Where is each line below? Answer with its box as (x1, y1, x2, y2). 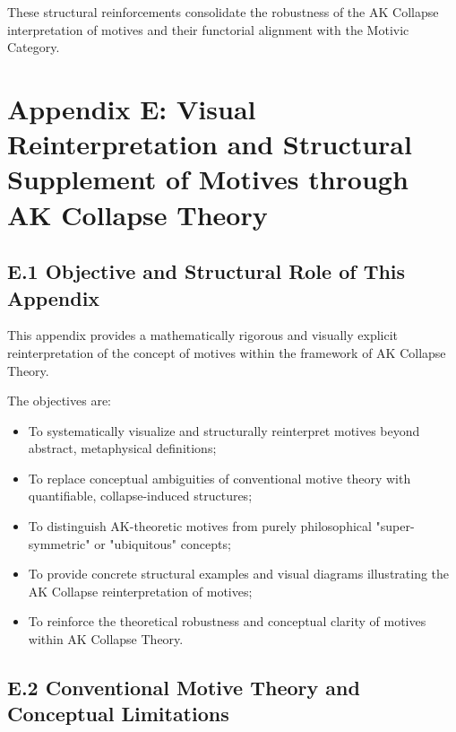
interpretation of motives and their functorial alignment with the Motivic (7, 20, 409, 39)
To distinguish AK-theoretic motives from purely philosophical (28, 517, 372, 536)
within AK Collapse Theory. (28, 630, 184, 649)
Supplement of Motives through (7, 161, 409, 197)
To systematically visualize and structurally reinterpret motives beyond (28, 421, 420, 440)
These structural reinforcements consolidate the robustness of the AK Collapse (7, 3, 439, 21)
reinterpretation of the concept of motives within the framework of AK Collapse (7, 343, 446, 362)
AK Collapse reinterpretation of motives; (28, 581, 253, 600)
